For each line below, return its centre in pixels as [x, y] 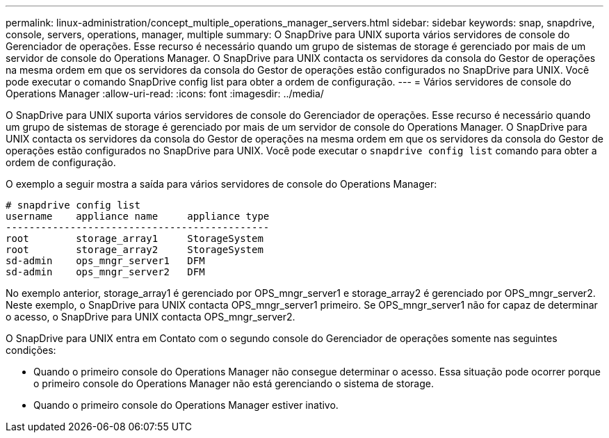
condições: [31, 350]
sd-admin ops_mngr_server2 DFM [105, 272]
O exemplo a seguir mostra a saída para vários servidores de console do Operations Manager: [221, 184]
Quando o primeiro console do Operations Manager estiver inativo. [186, 405]
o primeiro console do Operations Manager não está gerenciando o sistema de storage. [234, 383]
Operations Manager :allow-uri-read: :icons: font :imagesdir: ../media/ [165, 94]
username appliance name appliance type [138, 216]
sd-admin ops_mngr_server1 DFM [105, 261]
